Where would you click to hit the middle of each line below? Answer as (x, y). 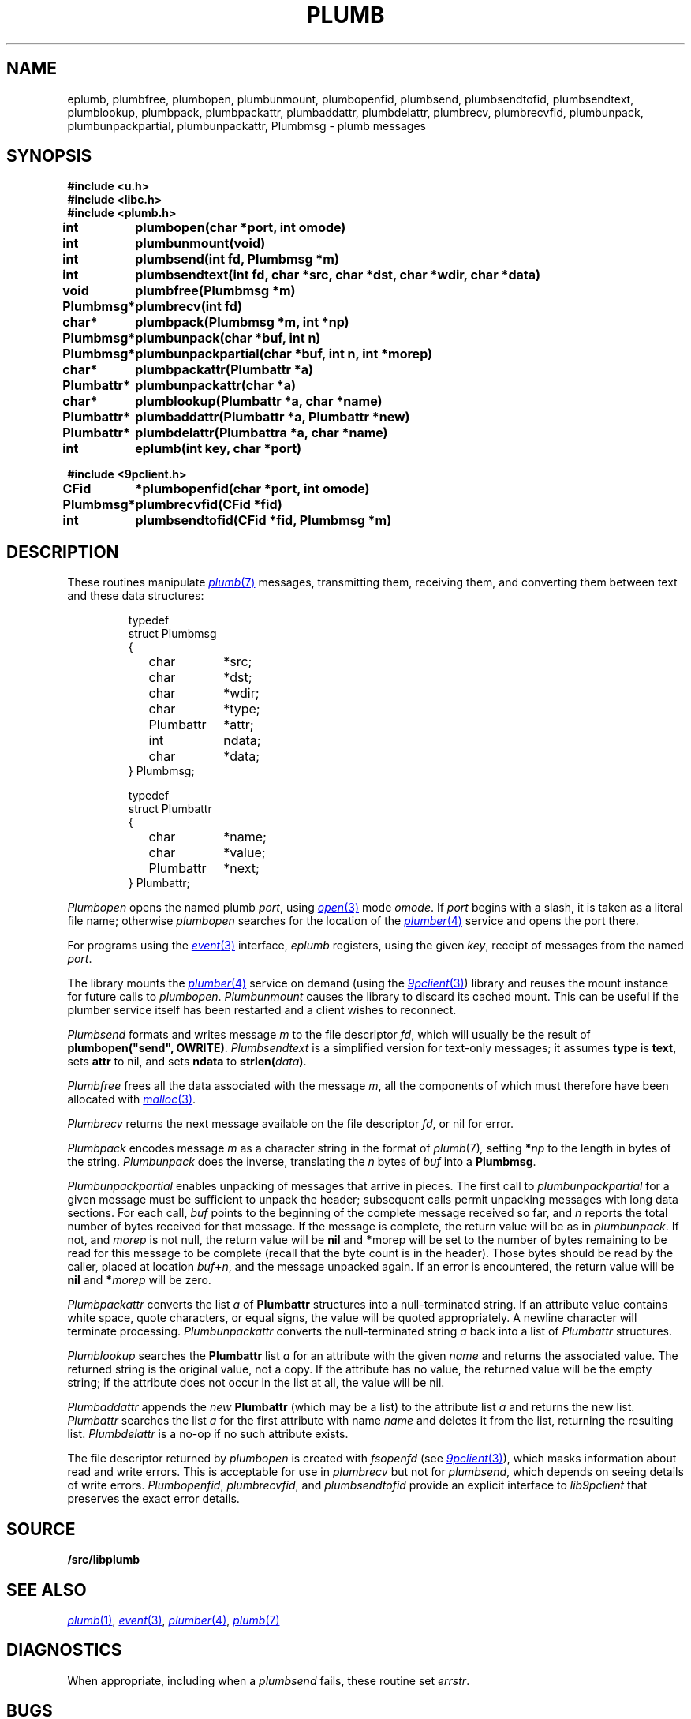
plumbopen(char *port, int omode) (241, 228)
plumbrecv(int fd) (189, 307)
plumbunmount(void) (200, 243)
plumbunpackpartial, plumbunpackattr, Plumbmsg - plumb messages (247, 125)
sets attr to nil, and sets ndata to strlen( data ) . (187, 1062)
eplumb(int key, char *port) (219, 449)
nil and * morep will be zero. (139, 1280)
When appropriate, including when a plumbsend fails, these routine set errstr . (269, 1680)
